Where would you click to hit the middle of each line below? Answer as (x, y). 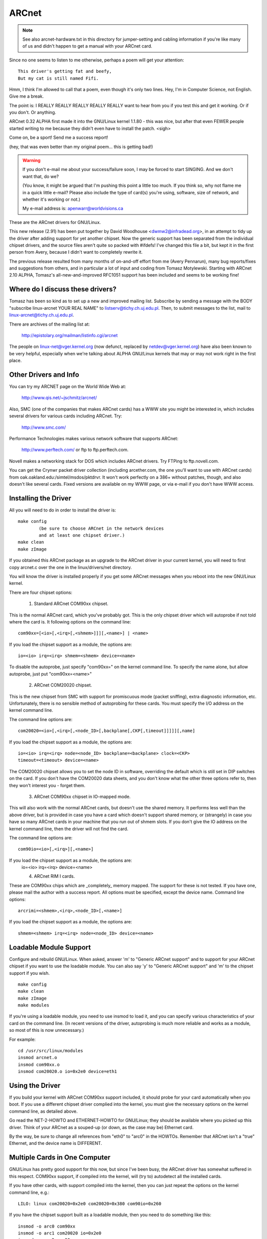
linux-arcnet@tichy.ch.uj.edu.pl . (42, 315)
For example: (22, 1039)
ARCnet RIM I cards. (54, 876)
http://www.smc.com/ (44, 427)
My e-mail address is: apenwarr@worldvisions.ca (73, 209)
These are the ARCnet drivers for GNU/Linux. (55, 222)
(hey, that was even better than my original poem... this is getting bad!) (81, 147)
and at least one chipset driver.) (82, 535)
